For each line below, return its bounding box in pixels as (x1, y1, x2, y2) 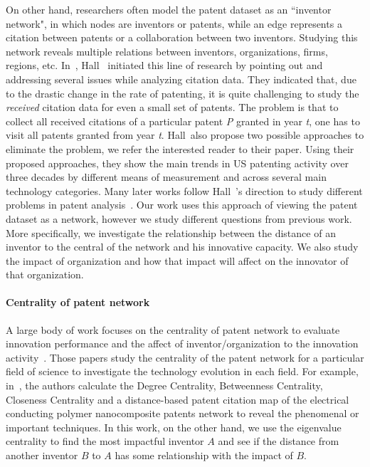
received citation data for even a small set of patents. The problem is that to (6, 100, 339, 115)
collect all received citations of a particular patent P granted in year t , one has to (6, 113, 360, 128)
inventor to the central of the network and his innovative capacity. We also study (6, 239, 359, 254)
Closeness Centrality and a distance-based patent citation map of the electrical (6, 392, 349, 406)
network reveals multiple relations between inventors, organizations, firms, (6, 43, 328, 58)
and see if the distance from (218, 434, 339, 448)
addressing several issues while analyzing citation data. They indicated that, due (6, 71, 356, 86)
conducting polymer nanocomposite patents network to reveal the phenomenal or (6, 406, 359, 421)
